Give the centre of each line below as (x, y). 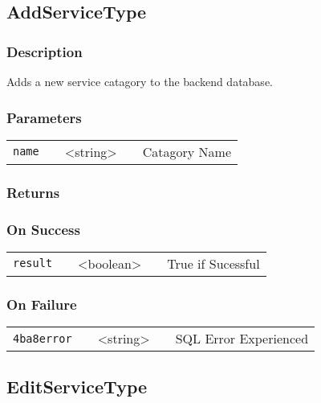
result (33, 263)
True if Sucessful (213, 263)
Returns (33, 192)
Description (45, 51)
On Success (43, 229)
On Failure (42, 304)
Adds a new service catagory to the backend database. (140, 81)
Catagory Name (187, 151)
